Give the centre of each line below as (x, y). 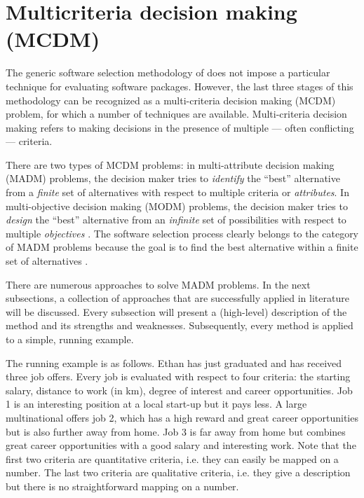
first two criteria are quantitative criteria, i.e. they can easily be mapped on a (172, 458)
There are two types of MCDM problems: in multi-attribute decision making (170, 164)
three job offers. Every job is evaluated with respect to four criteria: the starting (178, 376)
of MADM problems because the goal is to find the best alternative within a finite (182, 247)
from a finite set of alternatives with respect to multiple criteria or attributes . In (177, 192)
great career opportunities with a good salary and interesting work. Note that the (181, 445)
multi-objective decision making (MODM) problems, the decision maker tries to (177, 206)
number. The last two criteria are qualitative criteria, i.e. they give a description (178, 472)
